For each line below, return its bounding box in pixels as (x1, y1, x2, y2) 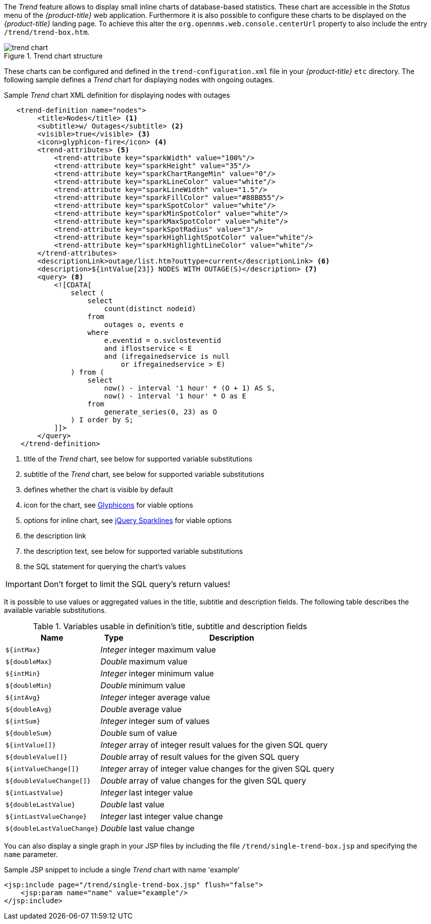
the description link (24, 531, 86, 540)
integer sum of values (129, 716, 210, 726)
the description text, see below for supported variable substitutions (24, 547, 243, 555)
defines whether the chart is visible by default (24, 485, 173, 494)
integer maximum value (129, 645, 216, 655)
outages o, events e (104, 321, 184, 329)
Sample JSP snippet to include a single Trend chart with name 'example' (4, 865, 240, 874)
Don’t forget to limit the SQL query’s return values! (43, 579, 230, 589)
